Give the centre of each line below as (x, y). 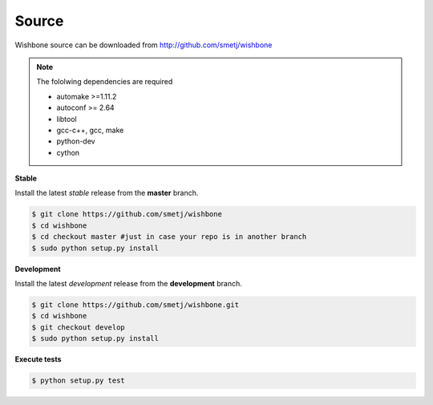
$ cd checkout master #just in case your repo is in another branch (169, 237)
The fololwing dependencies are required (105, 82)
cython (68, 152)
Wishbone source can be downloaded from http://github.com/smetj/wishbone (144, 45)
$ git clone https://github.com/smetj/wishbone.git (136, 304)
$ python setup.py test (79, 381)
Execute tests (38, 359)
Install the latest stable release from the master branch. (107, 193)
